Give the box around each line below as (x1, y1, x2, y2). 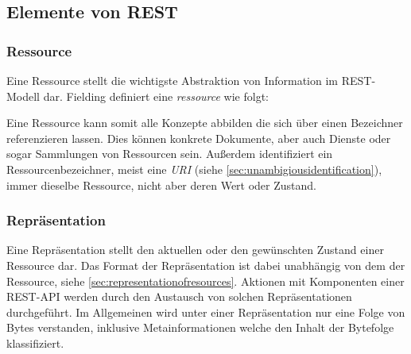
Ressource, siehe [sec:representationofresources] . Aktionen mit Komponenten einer (6, 272, 405, 289)
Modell (6, 87, 41, 104)
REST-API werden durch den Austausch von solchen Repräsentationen (6, 288, 352, 305)
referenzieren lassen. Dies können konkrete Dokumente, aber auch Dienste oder (6, 129, 391, 146)
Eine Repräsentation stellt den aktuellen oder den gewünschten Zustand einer (6, 241, 384, 258)
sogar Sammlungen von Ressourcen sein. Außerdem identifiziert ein (6, 145, 333, 162)
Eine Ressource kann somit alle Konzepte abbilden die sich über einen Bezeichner (6, 114, 403, 131)
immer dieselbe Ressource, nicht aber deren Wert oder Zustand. (6, 176, 316, 193)
